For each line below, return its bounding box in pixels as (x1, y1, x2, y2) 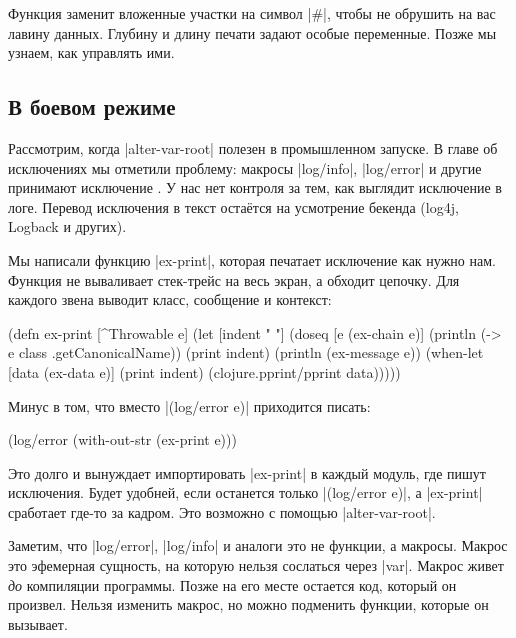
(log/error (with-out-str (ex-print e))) (8, 429, 237, 450)
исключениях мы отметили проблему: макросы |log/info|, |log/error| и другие (8, 157, 482, 178)
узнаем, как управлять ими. (8, 42, 175, 63)
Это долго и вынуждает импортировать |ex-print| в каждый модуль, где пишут (8, 462, 486, 483)
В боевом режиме (8, 91, 176, 122)
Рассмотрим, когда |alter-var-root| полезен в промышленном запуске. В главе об (8, 137, 498, 158)
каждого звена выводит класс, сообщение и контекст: (8, 289, 332, 310)
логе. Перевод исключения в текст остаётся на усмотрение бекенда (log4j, (8, 196, 459, 217)
